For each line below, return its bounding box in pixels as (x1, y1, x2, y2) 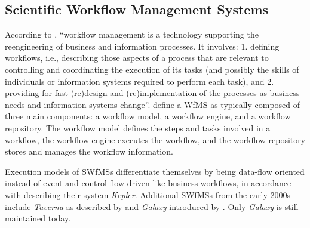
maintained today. (5, 212, 71, 224)
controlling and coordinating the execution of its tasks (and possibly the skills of (5, 63, 299, 75)
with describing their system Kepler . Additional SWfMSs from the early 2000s (5, 188, 291, 201)
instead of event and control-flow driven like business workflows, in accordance (5, 177, 291, 189)
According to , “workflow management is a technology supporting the (5, 28, 259, 41)
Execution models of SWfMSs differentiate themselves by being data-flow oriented (5, 165, 305, 177)
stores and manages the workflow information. (5, 145, 173, 158)
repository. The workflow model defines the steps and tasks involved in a (5, 121, 271, 134)
